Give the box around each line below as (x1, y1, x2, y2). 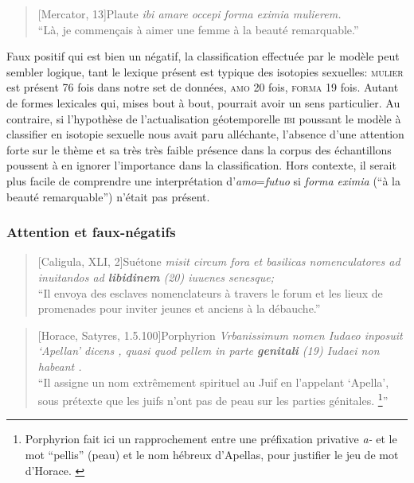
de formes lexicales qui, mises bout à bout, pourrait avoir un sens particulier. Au (6, 94, 400, 111)
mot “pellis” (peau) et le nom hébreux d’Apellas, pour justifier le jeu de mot (25, 446, 399, 462)
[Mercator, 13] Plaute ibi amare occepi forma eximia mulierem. (37, 6, 342, 21)
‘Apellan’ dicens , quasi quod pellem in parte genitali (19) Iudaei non (37, 342, 380, 359)
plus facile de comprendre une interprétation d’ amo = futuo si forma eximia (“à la (6, 172, 400, 189)
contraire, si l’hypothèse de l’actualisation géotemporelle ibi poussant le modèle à (6, 110, 401, 127)
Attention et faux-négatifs (6, 222, 176, 242)
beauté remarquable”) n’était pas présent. (6, 188, 210, 204)
